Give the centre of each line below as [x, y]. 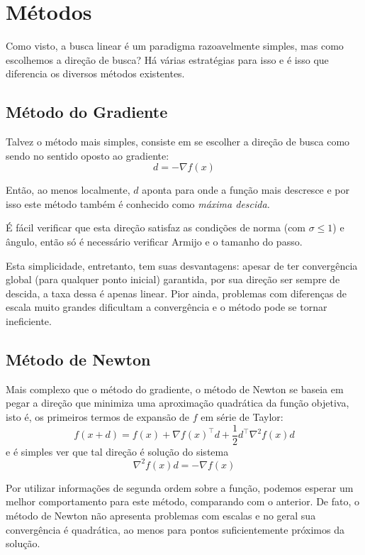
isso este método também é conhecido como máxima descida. [138, 203]
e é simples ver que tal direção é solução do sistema [117, 451]
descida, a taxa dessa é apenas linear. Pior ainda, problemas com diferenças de [176, 293]
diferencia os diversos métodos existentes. [95, 73]
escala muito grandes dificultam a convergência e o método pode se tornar [167, 307]
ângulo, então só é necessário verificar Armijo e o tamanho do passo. [154, 242]
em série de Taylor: [242, 417]
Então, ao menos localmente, [68, 190]
